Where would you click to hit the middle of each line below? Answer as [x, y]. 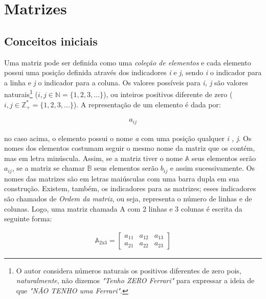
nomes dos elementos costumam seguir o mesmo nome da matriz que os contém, [130, 148]
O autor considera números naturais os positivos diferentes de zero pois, [129, 270]
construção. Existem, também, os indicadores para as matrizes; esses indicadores [130, 188]
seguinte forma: [28, 218]
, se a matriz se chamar [48, 168]
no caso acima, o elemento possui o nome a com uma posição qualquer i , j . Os [128, 138]
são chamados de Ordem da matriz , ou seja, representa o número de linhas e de [128, 198]
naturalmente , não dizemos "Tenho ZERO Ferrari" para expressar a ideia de [135, 280]
